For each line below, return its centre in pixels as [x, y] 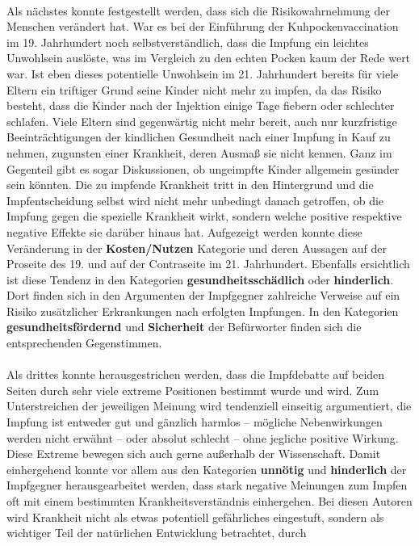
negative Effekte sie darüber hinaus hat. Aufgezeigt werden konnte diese [184, 231]
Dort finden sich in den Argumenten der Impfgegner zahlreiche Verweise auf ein [203, 295]
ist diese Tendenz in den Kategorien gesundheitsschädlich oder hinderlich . [200, 279]
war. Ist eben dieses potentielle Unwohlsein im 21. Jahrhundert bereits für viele [203, 73]
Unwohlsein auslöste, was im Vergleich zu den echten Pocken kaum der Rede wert [209, 58]
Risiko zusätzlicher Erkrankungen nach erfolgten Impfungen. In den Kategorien [203, 311]
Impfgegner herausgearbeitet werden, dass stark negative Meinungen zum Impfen [207, 485]
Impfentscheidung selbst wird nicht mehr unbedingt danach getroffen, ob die [195, 200]
